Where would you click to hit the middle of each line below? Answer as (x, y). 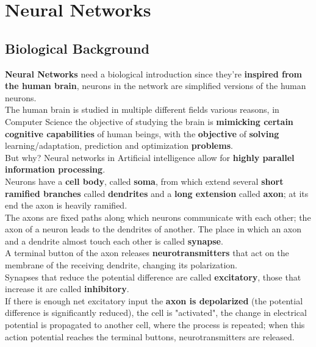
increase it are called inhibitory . (67, 289)
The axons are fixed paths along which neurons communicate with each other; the (158, 217)
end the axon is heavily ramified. (66, 205)
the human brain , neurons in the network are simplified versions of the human (156, 86)
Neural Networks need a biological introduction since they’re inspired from (154, 73)
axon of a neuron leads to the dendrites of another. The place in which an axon (153, 229)
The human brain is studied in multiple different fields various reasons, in (142, 109)
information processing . (55, 169)
